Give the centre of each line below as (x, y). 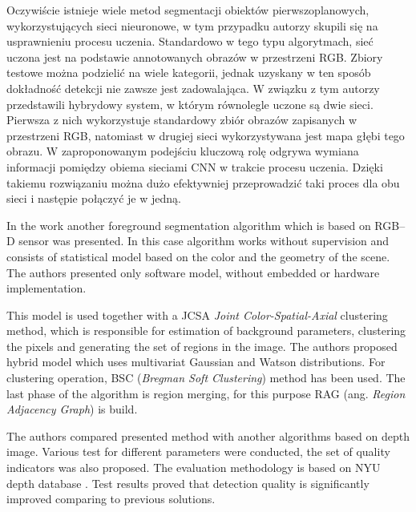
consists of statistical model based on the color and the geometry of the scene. (198, 256)
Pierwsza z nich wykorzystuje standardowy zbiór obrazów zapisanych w (182, 120)
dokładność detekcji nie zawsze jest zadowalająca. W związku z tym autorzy (193, 88)
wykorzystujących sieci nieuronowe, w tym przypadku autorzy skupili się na (192, 25)
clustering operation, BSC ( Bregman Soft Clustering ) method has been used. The (206, 378)
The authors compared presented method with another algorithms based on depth (208, 435)
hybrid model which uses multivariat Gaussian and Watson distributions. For (196, 362)
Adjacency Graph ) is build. (72, 409)
